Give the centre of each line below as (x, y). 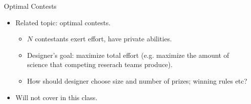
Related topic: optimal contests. (63, 22)
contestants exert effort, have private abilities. (103, 39)
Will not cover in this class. (56, 97)
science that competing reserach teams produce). (100, 64)
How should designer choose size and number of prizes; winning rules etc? (137, 80)
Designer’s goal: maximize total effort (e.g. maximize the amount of (128, 55)
